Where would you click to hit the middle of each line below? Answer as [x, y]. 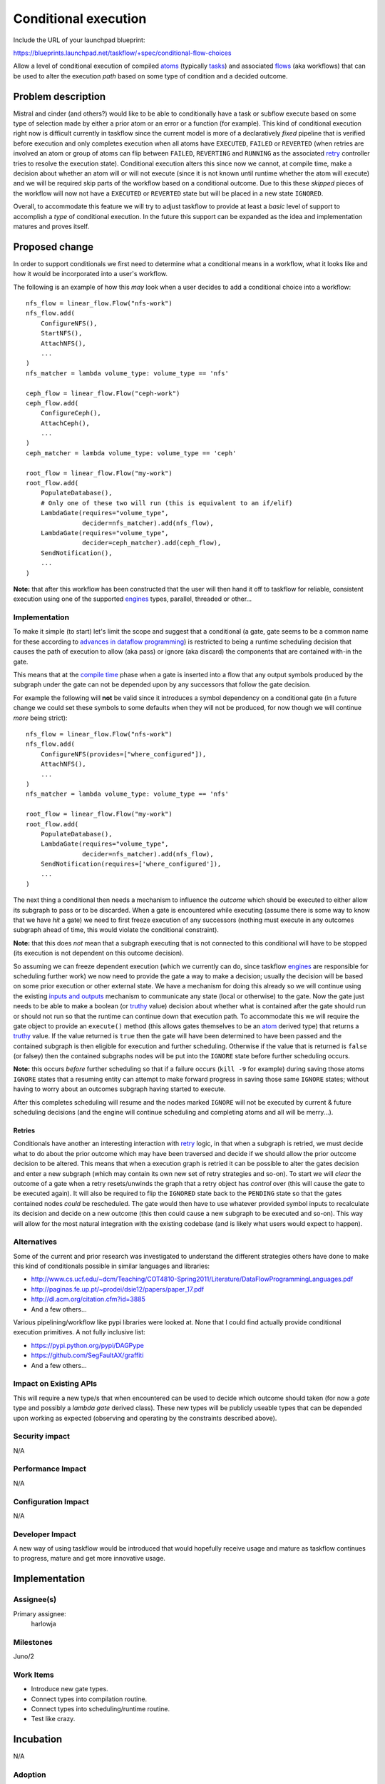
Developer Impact [45, 1534]
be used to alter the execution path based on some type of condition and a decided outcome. [150, 76]
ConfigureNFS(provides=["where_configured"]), [123, 754]
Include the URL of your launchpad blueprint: [79, 40]
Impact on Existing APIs [55, 1384]
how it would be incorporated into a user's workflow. [90, 274]
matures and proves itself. [51, 226]
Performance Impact [50, 1469]
